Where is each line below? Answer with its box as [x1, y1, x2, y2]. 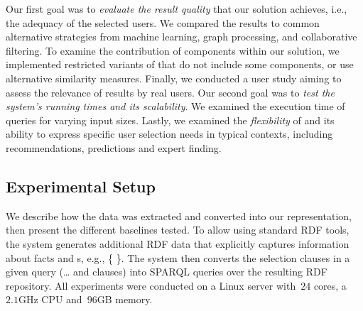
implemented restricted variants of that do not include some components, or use [6, 57, 354, 72]
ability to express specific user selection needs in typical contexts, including [6, 126, 333, 141]
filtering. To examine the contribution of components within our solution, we [6, 43, 340, 58]
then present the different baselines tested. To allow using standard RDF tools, [6, 222, 350, 237]
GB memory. [97, 292, 153, 307]
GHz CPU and [18, 292, 82, 307]
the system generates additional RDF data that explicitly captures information [6, 236, 350, 251]
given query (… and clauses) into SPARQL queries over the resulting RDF [6, 264, 327, 279]
